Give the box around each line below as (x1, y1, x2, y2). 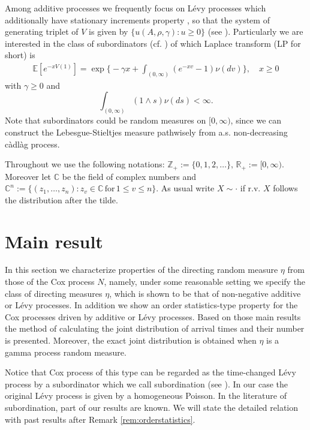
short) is (5, 49, 35, 61)
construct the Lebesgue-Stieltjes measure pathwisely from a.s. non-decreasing (5, 125, 288, 138)
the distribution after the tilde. (5, 193, 118, 206)
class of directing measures (5, 287, 103, 299)
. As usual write (156, 182, 215, 194)
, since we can (230, 114, 282, 127)
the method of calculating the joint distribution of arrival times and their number (5, 322, 305, 335)
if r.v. (240, 182, 261, 194)
